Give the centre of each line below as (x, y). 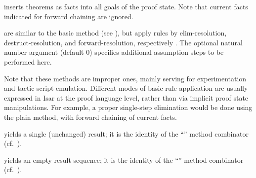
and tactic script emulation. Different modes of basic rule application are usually (126, 88)
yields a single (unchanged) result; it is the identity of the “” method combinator (127, 133)
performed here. (28, 61)
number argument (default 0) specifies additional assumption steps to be (114, 52)
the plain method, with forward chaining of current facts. (90, 117)
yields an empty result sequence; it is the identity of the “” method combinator (124, 160)
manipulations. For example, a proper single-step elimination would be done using (128, 107)
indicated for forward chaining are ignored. (69, 16)
